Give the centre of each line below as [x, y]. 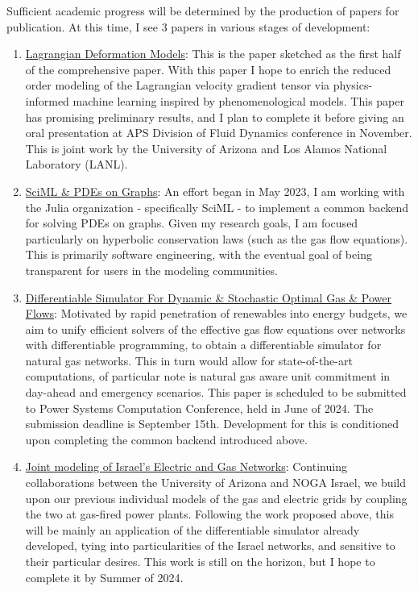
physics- [353, 85]
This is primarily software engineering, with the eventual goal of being [199, 254]
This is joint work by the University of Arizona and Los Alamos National [206, 148]
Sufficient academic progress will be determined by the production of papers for [203, 10]
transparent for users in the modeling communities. [151, 270]
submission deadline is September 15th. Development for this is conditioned [212, 424]
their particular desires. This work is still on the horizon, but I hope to [200, 561]
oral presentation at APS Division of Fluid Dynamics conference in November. [219, 133]
